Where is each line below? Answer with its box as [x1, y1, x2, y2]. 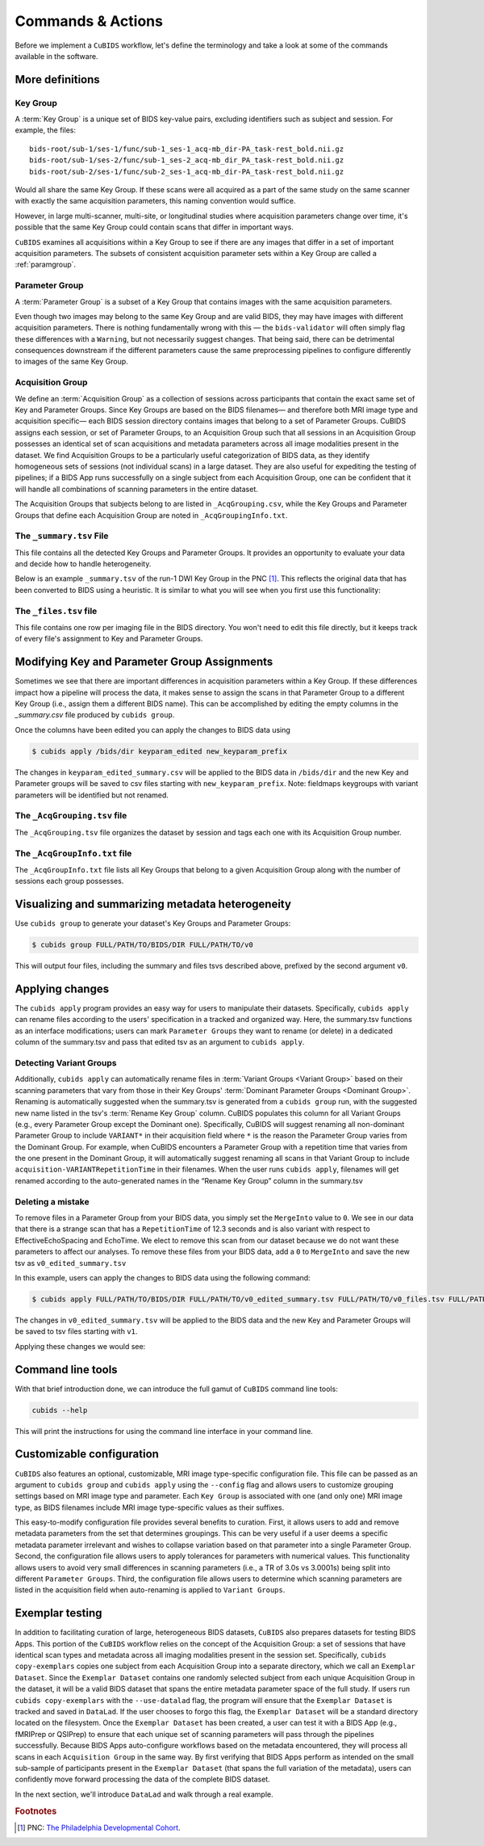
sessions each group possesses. [15, 877, 124, 886]
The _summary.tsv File [15, 530, 109, 541]
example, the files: [15, 125, 77, 135]
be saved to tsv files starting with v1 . [15, 1327, 138, 1336]
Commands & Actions [15, 12, 163, 30]
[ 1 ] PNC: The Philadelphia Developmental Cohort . [17, 1823, 181, 1832]
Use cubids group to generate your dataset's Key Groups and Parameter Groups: [15, 919, 291, 928]
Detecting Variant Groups [15, 1057, 117, 1068]
